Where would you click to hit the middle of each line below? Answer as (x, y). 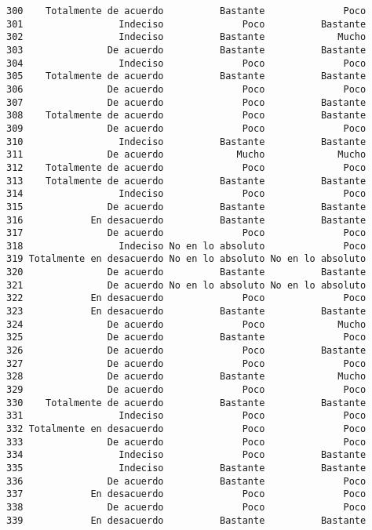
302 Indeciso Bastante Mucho (186, 37)
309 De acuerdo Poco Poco (186, 128)
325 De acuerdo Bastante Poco (186, 338)
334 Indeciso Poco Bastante (186, 455)
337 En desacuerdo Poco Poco (186, 494)
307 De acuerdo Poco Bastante (186, 102)
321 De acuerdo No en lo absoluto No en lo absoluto (186, 285)
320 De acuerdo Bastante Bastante (186, 272)
